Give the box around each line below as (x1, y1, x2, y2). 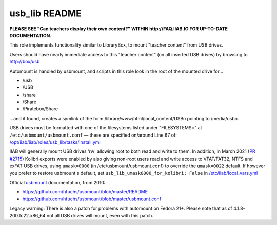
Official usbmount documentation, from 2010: (9, 179, 106, 185)
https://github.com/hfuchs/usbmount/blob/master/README (22, 189, 148, 195)
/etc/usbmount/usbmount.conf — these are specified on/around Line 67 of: (9, 132, 177, 138)
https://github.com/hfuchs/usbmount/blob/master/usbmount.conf (22, 196, 162, 202)
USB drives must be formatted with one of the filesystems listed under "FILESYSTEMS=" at (9, 125, 202, 131)
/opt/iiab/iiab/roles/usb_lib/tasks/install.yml (9, 139, 101, 145)
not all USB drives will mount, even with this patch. (46, 212, 153, 218)
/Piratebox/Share (22, 106, 58, 112)
